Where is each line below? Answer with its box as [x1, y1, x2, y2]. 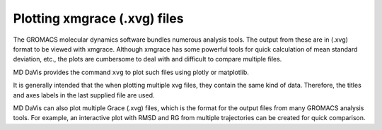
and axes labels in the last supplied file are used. [13, 90, 155, 99]
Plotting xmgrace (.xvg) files [13, 11, 184, 26]
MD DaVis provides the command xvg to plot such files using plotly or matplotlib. [13, 68, 249, 76]
